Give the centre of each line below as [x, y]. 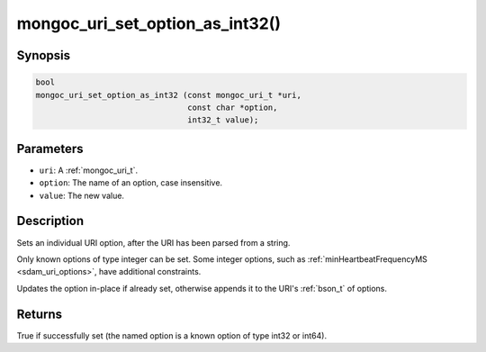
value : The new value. [82, 195]
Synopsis [44, 55]
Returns [40, 314]
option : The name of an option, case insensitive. [131, 183]
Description [50, 221]
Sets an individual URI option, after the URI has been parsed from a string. [153, 242]
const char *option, [233, 107]
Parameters [50, 149]
